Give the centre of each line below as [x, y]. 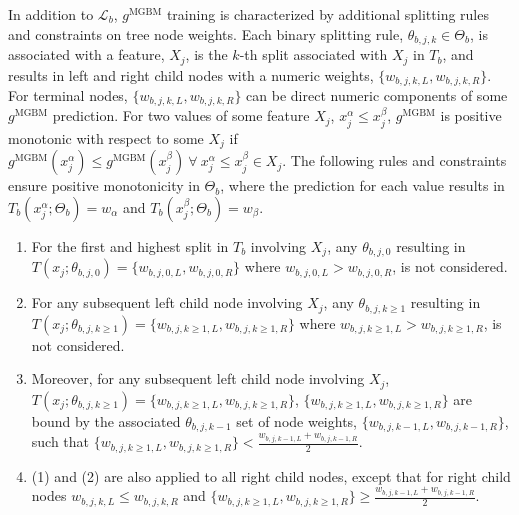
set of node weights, [297, 420]
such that [60, 441]
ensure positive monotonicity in [104, 185]
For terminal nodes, [68, 94]
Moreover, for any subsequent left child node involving [198, 378]
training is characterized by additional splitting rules [327, 14]
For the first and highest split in [130, 245]
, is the [206, 54]
